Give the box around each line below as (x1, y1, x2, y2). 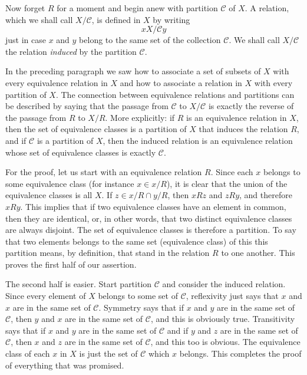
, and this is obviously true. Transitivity (150, 312, 295, 325)
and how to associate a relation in (120, 76, 242, 88)
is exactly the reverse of (208, 100, 294, 112)
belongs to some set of (98, 290, 178, 302)
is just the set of (79, 347, 138, 360)
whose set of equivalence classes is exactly (5, 146, 156, 158)
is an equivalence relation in (186, 111, 287, 123)
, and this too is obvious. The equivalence (150, 335, 301, 348)
